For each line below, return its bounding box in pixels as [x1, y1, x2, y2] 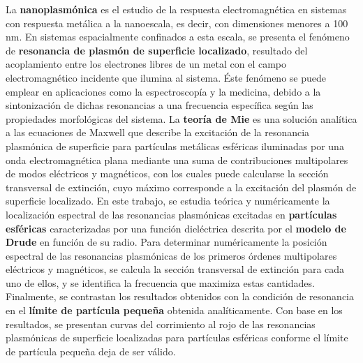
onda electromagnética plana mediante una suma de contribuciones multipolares [6, 152, 348, 167]
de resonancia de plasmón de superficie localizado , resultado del [6, 43, 308, 57]
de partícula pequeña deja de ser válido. [6, 343, 176, 358]
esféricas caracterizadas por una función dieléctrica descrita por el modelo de [6, 221, 346, 235]
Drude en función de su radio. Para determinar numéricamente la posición [6, 235, 327, 249]
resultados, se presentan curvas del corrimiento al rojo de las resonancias [6, 316, 316, 331]
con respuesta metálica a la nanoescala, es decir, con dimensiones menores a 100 [6, 15, 348, 30]
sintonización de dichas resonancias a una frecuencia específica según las [6, 98, 313, 112]
